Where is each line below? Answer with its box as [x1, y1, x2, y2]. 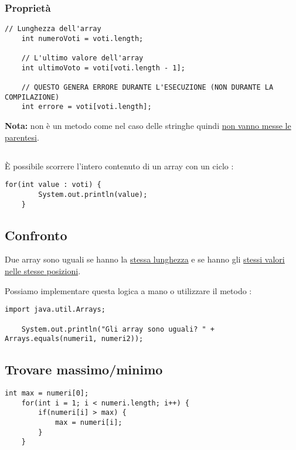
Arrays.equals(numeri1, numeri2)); [5, 335, 144, 343]
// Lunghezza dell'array [5, 25, 101, 33]
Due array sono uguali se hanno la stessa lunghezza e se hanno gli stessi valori [5, 253, 285, 265]
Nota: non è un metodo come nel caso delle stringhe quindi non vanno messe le [5, 120, 291, 132]
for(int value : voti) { [5, 180, 101, 189]
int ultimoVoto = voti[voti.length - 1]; [21, 63, 185, 72]
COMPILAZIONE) [5, 93, 60, 101]
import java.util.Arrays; [5, 305, 106, 314]
